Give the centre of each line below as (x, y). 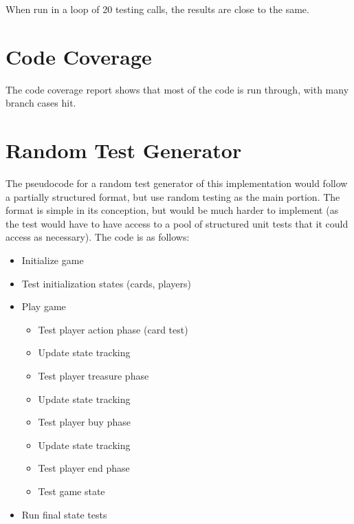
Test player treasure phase (93, 375)
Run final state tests (64, 514)
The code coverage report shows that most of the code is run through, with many (177, 89)
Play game (44, 306)
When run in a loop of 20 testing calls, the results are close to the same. (157, 9)
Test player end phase (84, 468)
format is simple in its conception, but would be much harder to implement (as (172, 210)
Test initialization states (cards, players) (107, 283)
